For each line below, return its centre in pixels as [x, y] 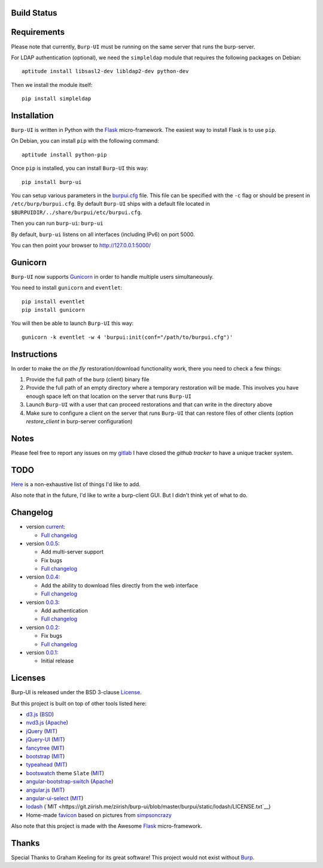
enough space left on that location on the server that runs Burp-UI [109, 396]
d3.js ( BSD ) [40, 715]
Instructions [34, 354]
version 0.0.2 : [43, 627]
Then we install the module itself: [52, 85]
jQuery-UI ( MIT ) [45, 740]
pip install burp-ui [52, 182]
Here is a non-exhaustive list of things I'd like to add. [76, 484]
